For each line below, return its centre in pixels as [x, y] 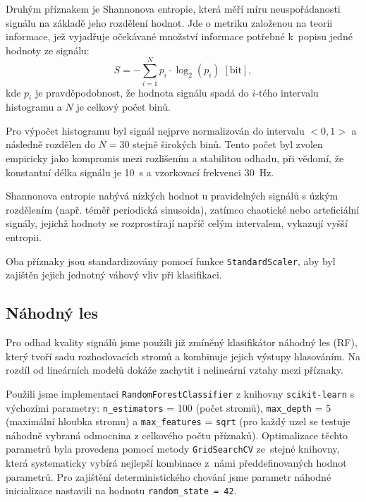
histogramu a [34, 107]
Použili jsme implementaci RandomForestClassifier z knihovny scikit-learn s [180, 393]
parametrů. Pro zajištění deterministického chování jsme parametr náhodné [169, 476]
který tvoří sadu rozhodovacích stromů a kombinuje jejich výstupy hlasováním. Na [183, 356]
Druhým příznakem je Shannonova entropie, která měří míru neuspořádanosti [173, 8]
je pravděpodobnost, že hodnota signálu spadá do [142, 92]
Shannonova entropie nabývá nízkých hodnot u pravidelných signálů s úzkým [172, 196]
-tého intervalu [287, 92]
